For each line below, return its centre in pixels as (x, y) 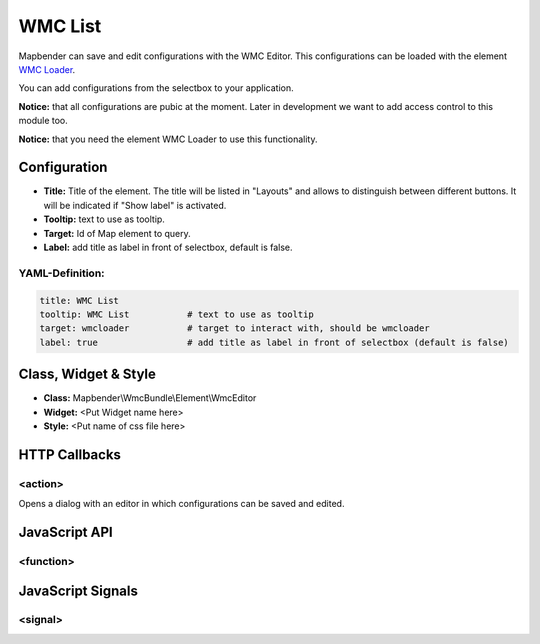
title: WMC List (79, 300)
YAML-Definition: (61, 273)
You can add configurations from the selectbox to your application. (156, 88)
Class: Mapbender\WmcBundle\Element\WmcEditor (150, 398)
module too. (43, 121)
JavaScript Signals (78, 590)
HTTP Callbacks (70, 454)
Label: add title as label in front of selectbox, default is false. (168, 247)
